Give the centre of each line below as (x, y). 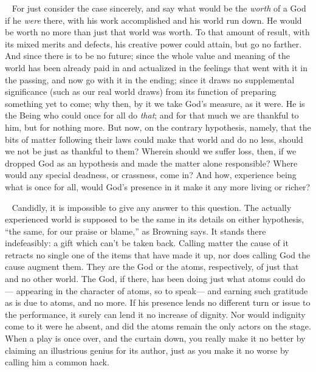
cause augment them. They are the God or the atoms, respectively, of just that (152, 267)
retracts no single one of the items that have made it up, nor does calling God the (158, 254)
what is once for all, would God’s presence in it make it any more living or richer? (158, 186)
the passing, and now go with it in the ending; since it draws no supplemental (150, 79)
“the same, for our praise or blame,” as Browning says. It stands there (136, 231)
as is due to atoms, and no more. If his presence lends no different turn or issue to (158, 302)
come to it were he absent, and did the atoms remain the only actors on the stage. (158, 326)
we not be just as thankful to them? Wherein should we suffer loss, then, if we (151, 151)
